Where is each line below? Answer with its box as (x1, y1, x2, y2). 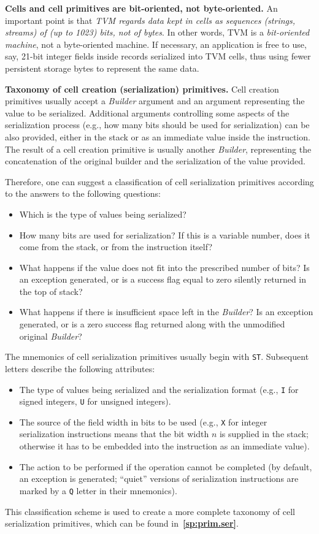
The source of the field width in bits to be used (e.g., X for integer (19, 415, 267, 428)
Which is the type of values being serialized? (19, 207, 186, 220)
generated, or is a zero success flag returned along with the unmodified (19, 318, 285, 330)
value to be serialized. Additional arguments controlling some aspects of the (5, 106, 290, 119)
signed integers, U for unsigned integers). (19, 395, 171, 408)
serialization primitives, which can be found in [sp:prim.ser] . (5, 517, 239, 530)
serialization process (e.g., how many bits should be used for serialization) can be (5, 118, 310, 131)
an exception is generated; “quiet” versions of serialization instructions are (19, 472, 299, 485)
